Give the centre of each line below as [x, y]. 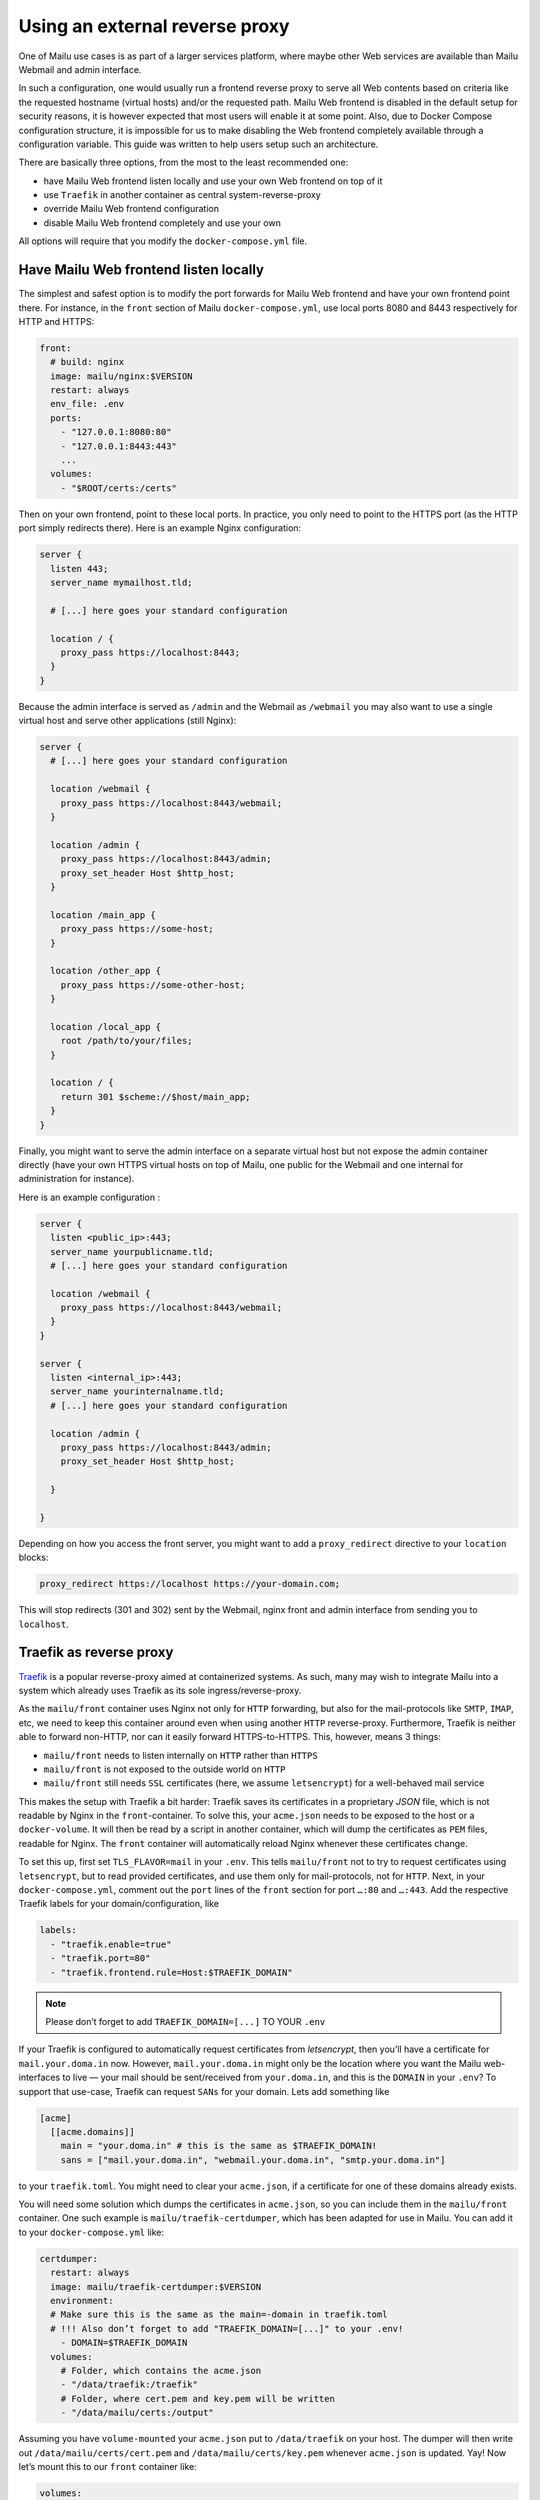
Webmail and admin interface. [80, 69]
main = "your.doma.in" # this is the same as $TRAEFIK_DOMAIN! [219, 2146]
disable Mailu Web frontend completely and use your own [162, 222]
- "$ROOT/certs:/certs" [118, 488]
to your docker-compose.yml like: [91, 2232]
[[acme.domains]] [92, 2131]
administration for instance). [76, 1179]
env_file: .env [87, 404]
